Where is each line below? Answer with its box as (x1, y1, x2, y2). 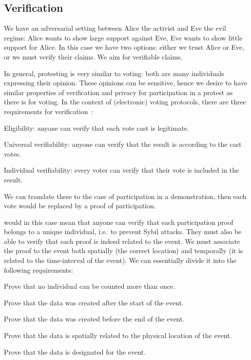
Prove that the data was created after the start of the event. (4, 297, 184, 307)
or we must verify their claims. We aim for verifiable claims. (4, 51, 183, 61)
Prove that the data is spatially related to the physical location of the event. (4, 330, 232, 340)
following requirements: (4, 264, 73, 275)
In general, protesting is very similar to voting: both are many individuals (4, 68, 224, 78)
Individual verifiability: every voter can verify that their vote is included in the (4, 165, 239, 175)
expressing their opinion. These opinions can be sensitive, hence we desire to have (4, 78, 248, 88)
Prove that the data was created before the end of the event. (4, 314, 185, 324)
